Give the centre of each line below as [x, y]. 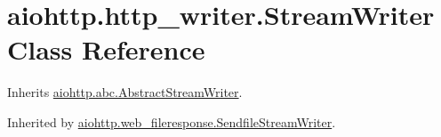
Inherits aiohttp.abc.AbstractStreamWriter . [125, 92]
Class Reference [106, 49]
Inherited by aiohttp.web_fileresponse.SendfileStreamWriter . [172, 121]
